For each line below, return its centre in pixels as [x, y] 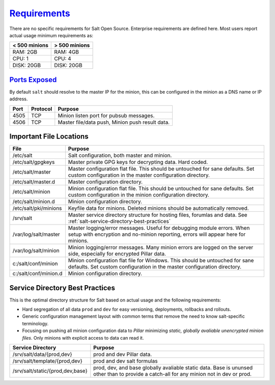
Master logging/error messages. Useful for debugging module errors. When [159, 228]
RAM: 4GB [66, 52]
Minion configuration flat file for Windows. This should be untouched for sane [161, 261]
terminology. [35, 323]
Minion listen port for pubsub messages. [106, 116]
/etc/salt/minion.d [34, 202]
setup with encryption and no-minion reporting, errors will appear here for [157, 234]
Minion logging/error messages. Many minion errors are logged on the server [161, 248]
